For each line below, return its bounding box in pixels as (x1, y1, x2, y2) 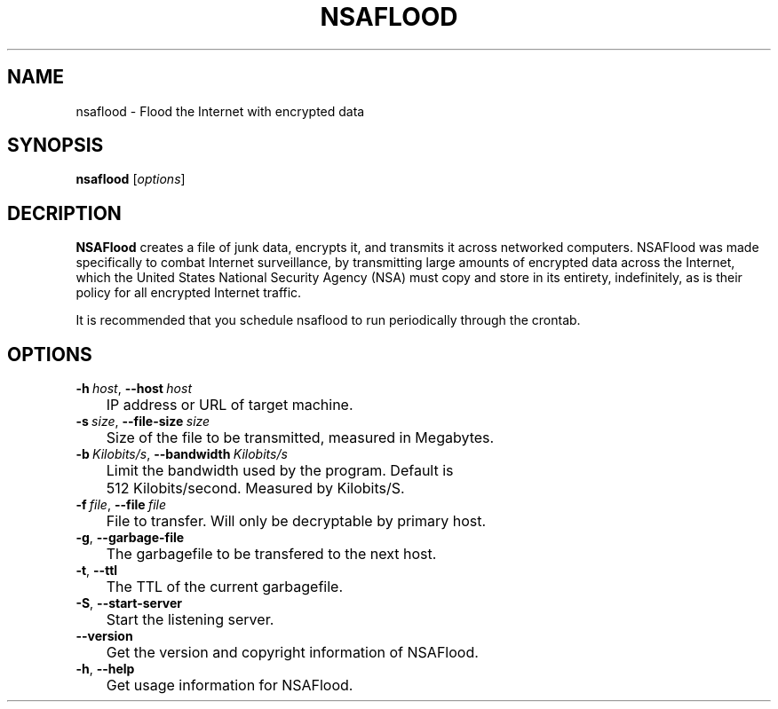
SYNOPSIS (7, 134, 104, 157)
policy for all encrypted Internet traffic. (75, 285, 302, 301)
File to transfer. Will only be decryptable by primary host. (106, 512, 487, 531)
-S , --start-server (75, 595, 183, 611)
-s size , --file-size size (75, 414, 210, 429)
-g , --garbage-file (75, 530, 185, 546)
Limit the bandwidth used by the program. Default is (106, 461, 454, 480)
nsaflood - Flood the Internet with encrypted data (75, 103, 365, 119)
